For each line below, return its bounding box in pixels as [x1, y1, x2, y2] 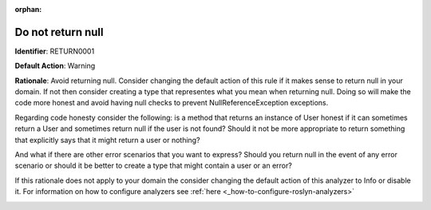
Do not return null [14, 25, 104, 39]
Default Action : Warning [14, 61, 96, 71]
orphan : [14, 5, 42, 14]
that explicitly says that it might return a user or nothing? [14, 135, 200, 145]
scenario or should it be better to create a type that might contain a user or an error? [14, 160, 293, 171]
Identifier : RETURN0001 [14, 46, 95, 56]
